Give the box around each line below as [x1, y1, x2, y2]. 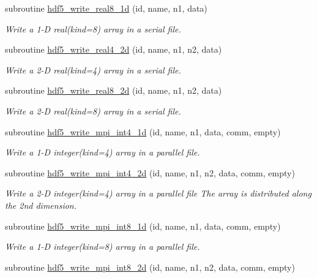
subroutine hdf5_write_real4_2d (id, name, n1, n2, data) [5, 43, 222, 56]
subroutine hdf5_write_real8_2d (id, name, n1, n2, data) [5, 84, 222, 97]
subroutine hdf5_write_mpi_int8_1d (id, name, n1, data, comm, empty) [5, 219, 281, 232]
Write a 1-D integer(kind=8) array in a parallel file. [5, 240, 200, 253]
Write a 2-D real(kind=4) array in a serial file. [5, 63, 181, 76]
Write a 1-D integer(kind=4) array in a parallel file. [5, 146, 200, 159]
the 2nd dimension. [5, 198, 76, 211]
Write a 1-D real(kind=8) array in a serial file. [5, 22, 181, 35]
